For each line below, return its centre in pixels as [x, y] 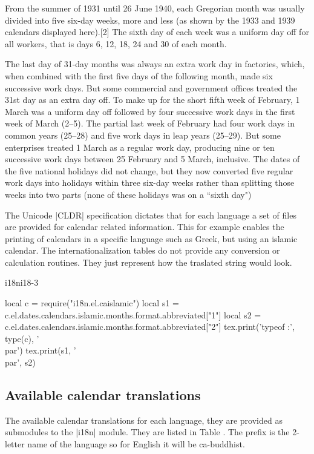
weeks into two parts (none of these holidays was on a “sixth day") [128, 194]
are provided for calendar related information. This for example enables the [145, 227]
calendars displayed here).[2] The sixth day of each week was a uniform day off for [157, 32]
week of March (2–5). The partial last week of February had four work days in [150, 123]
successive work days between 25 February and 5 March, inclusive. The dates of [152, 159]
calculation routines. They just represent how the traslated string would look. [149, 262]
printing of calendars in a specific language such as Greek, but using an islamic [151, 238]
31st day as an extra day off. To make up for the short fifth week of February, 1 [152, 100]
